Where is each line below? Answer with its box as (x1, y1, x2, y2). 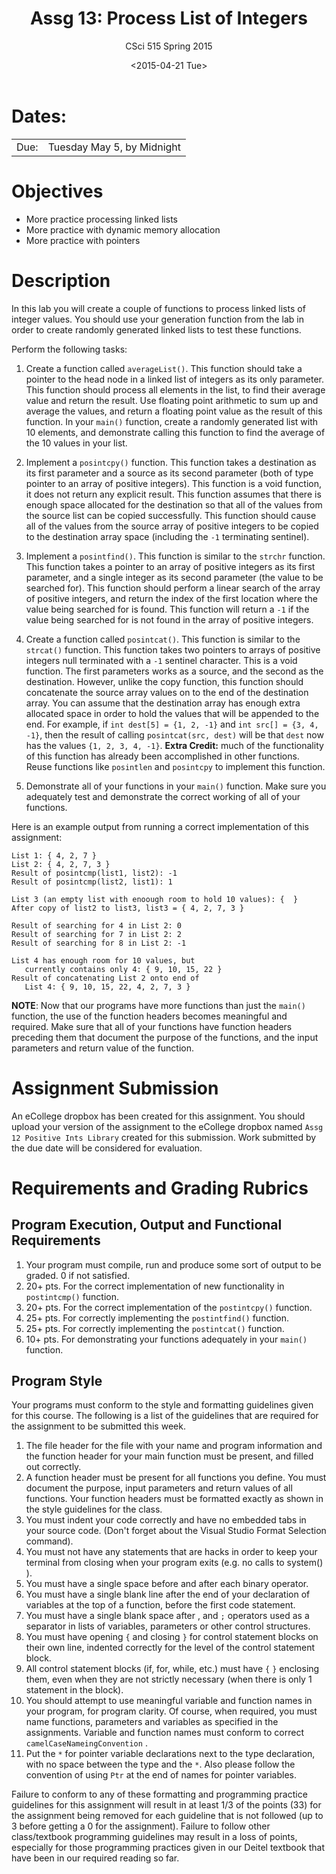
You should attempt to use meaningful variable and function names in (25, 1695, 313, 1707)
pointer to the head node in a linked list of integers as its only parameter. (25, 373, 325, 385)
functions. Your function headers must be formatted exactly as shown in (25, 1493, 324, 1505)
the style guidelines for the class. (25, 1503, 163, 1516)
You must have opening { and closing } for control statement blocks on (25, 1631, 319, 1643)
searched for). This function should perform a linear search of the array (25, 582, 321, 594)
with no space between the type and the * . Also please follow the (25, 1758, 296, 1771)
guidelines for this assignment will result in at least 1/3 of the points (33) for (11, 1799, 322, 1811)
